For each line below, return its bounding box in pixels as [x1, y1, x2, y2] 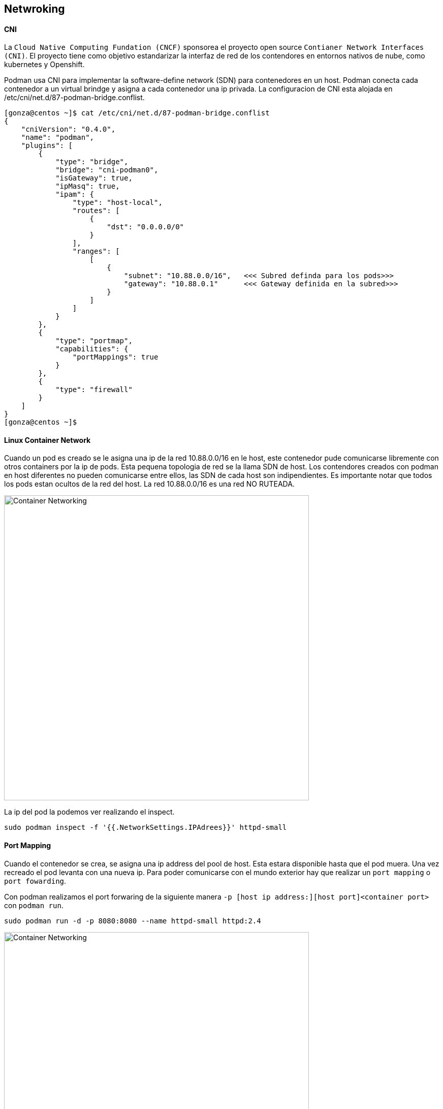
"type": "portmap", [55, 337, 133, 345]
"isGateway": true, [55, 174, 133, 183]
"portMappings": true [72, 353, 159, 362]
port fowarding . [4, 876, 67, 885]
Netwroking [4, 3, 65, 15]
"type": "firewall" [55, 385, 133, 394]
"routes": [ [72, 206, 120, 215]
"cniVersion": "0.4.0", [21, 125, 116, 134]
